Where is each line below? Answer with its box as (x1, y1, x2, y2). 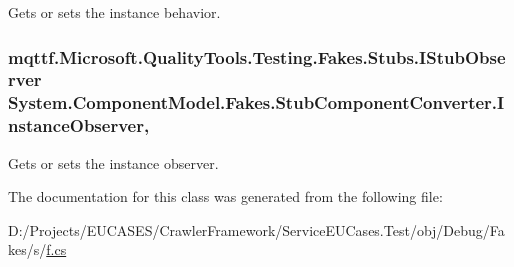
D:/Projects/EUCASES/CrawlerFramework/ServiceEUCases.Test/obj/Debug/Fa (8, 219, 505, 240)
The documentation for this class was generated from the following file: (8, 186, 443, 207)
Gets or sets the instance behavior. (8, 2, 221, 22)
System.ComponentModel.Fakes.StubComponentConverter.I (8, 90, 505, 115)
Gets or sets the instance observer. (8, 152, 219, 173)
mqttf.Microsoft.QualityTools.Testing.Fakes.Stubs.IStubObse (8, 44, 506, 69)
